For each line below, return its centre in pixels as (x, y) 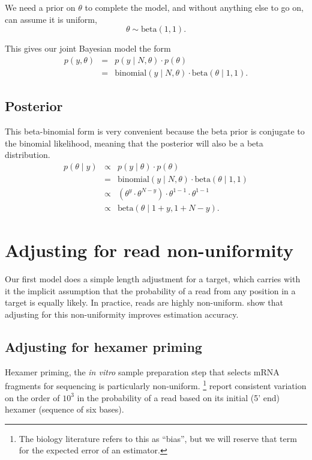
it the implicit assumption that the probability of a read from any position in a (150, 290)
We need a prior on (40, 7)
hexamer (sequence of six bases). (64, 409)
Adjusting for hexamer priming (103, 346)
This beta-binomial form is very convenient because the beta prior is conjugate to (155, 131)
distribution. (28, 155)
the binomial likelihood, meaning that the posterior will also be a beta (134, 143)
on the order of (32, 397)
